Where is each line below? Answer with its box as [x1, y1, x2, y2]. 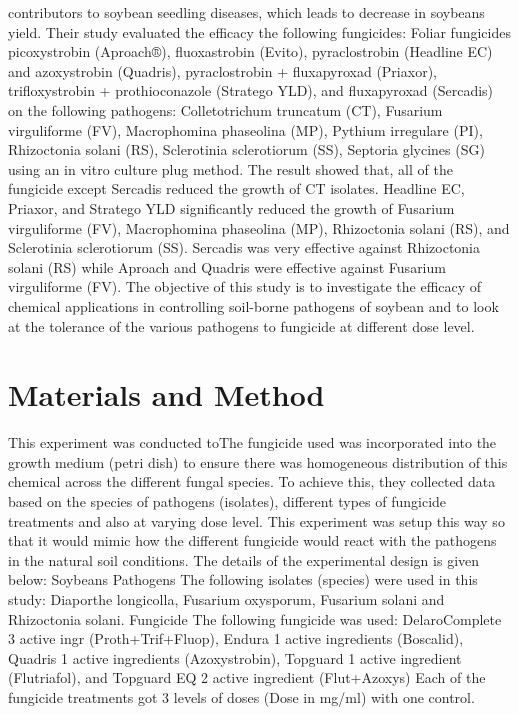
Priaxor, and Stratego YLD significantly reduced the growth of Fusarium [8, 197, 455, 218]
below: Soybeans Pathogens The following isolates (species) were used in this [8, 569, 478, 590]
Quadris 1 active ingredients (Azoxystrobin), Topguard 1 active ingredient [8, 647, 462, 668]
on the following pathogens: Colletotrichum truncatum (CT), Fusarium [8, 99, 443, 120]
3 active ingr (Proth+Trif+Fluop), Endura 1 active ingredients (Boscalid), [8, 628, 464, 649]
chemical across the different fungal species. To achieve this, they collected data [8, 471, 496, 492]
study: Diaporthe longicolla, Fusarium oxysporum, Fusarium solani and [8, 588, 445, 609]
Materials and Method [8, 374, 325, 415]
